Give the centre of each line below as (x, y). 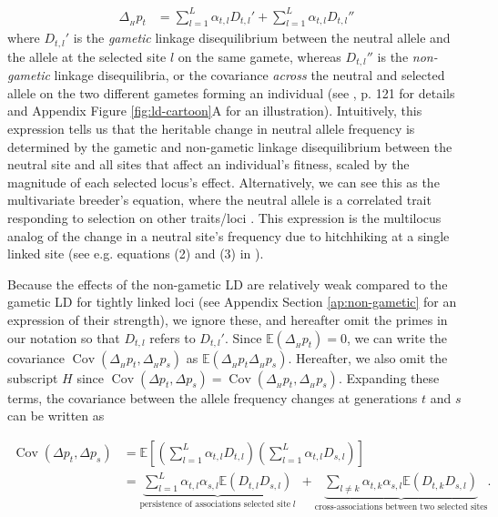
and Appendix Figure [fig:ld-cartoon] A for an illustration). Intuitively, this (215, 111)
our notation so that (64, 337)
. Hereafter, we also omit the (368, 357)
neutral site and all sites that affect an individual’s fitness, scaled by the (208, 164)
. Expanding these (389, 377)
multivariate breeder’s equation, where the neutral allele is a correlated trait (219, 200)
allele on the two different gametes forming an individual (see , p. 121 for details (231, 92)
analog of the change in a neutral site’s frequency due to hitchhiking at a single (229, 235)
